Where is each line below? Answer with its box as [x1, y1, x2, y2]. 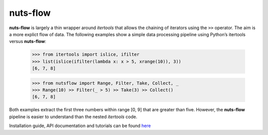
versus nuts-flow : [9, 39, 47, 45]
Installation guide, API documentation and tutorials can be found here [9, 123, 151, 129]
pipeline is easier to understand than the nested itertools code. [9, 114, 137, 120]
